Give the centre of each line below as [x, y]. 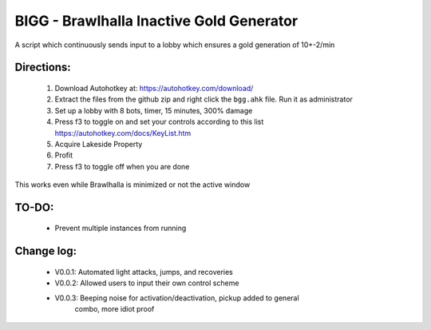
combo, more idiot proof [115, 309]
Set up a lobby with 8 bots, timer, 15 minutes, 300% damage [154, 110]
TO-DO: [34, 207]
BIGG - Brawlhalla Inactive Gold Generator [156, 21]
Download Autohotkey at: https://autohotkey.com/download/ [154, 88]
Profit [64, 155]
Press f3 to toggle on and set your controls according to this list [159, 122]
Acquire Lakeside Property [99, 144]
